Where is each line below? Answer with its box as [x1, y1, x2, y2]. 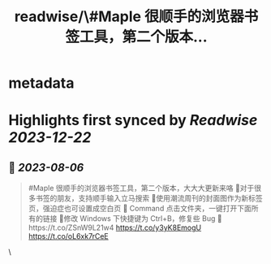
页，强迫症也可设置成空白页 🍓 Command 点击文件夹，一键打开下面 [28, 204, 252, 214]
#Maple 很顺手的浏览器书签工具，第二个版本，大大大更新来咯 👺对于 [28, 184, 255, 193]
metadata [8, 74, 75, 93]
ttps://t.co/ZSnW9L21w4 [28, 223, 114, 232]
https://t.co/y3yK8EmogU [115, 223, 201, 232]
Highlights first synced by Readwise [8, 111, 258, 130]
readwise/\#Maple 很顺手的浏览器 [14, 7, 245, 26]
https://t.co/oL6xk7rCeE [28, 232, 109, 241]
